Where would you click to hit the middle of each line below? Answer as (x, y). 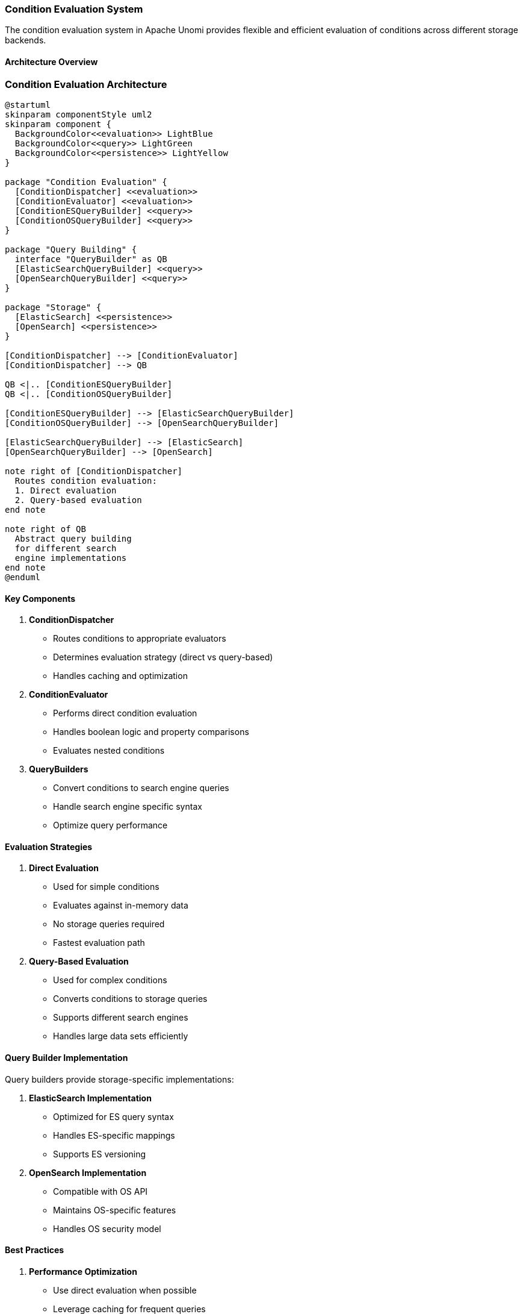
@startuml (28, 105)
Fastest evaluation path (99, 943)
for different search (66, 548)
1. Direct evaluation (66, 490)
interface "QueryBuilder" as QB (91, 259)
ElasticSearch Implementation (90, 1098)
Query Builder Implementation (67, 1058)
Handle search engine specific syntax (128, 807)
